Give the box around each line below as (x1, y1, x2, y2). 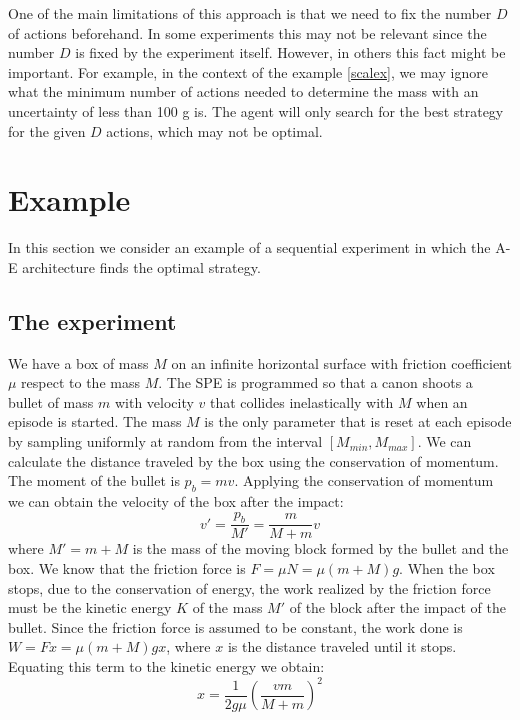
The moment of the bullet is (8, 470, 180, 491)
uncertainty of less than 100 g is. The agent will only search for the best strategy (8, 100, 504, 121)
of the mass (192, 597, 263, 618)
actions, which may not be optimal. (106, 120, 323, 141)
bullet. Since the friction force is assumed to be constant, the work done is (8, 616, 463, 637)
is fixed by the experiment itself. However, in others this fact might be (75, 42, 506, 63)
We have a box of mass (8, 352, 149, 373)
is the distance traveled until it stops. (227, 636, 457, 657)
